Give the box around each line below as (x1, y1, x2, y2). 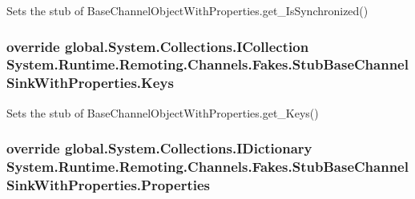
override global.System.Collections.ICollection (6, 36, 309, 56)
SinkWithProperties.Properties (6, 175, 211, 195)
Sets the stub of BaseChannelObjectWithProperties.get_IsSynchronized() (6, 2, 369, 18)
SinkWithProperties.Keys (6, 73, 174, 93)
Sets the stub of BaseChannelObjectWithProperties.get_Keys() (6, 104, 319, 121)
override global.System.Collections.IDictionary (6, 138, 312, 158)
